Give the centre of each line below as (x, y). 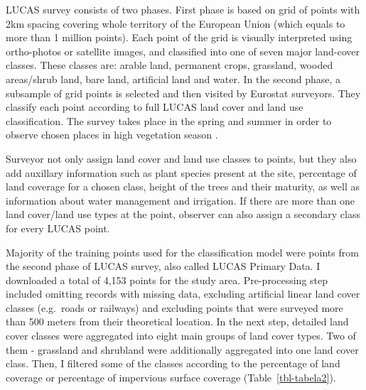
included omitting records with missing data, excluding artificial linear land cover (183, 294)
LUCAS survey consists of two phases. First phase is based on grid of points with (183, 9)
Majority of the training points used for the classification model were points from (182, 252)
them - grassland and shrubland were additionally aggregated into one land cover (182, 349)
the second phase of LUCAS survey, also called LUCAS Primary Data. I (163, 266)
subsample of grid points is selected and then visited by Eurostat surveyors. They (183, 93)
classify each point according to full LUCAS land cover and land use (155, 107)
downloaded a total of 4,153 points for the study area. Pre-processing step (167, 280)
